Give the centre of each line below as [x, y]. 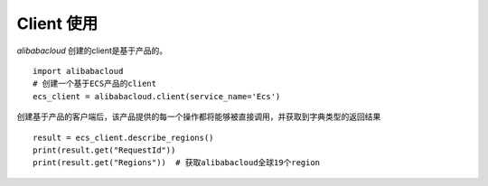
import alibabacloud [78, 71]
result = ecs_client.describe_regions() [123, 137]
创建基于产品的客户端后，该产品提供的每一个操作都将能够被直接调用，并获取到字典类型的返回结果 [199, 116]
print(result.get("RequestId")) [104, 150]
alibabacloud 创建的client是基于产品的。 [92, 51]
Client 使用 [57, 23]
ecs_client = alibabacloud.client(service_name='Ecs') [157, 96]
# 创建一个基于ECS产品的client [95, 84]
